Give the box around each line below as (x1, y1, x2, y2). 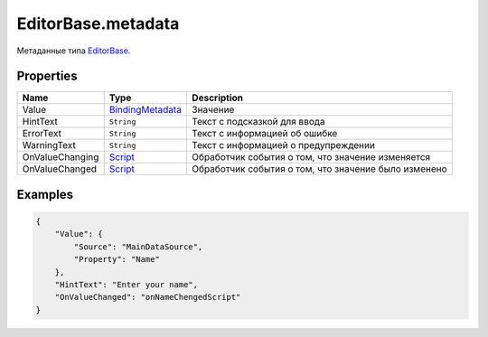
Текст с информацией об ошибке (191, 127, 338, 140)
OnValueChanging (22, 151, 99, 164)
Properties (16, 69, 78, 84)
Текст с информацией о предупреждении (191, 139, 375, 152)
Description (191, 91, 244, 104)
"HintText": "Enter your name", (54, 280, 199, 290)
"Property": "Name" (73, 254, 160, 265)
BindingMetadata (108, 104, 183, 117)
